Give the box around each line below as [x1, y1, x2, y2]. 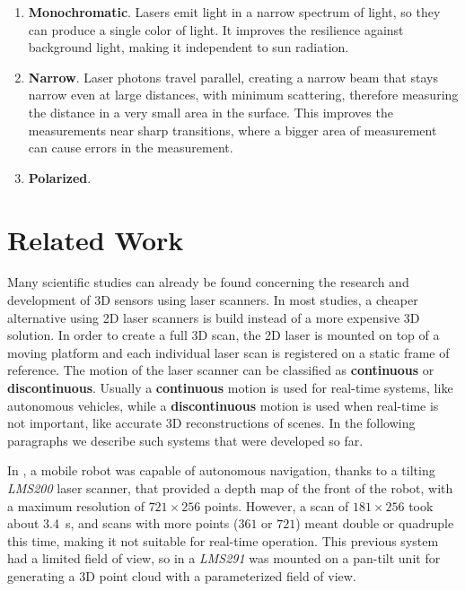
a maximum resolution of [7, 496, 145, 515]
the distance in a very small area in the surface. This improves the [28, 102, 393, 121]
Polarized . [28, 168, 92, 187]
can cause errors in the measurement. [28, 138, 233, 157]
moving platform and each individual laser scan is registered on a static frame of [7, 343, 450, 361]
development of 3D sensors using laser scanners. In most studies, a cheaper [7, 291, 418, 309]
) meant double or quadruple [295, 514, 454, 533]
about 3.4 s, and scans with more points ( [7, 514, 239, 533]
